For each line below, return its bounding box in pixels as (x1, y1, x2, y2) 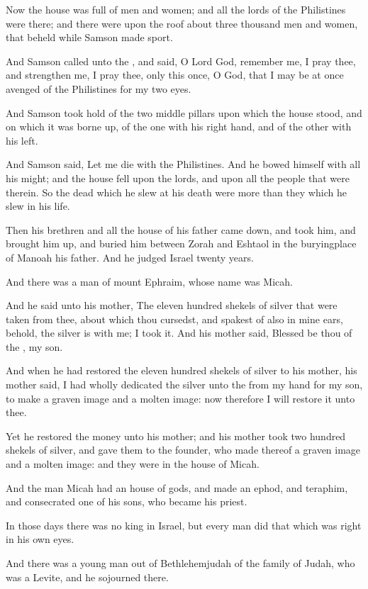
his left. (6, 133, 38, 147)
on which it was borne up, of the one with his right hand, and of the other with (6, 119, 352, 134)
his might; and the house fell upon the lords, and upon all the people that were (6, 170, 350, 185)
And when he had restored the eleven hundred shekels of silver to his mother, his (6, 363, 357, 378)
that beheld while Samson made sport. (6, 30, 173, 45)
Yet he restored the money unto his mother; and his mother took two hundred (6, 428, 346, 443)
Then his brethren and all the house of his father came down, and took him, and (6, 222, 356, 237)
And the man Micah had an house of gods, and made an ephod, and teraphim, (6, 480, 348, 495)
